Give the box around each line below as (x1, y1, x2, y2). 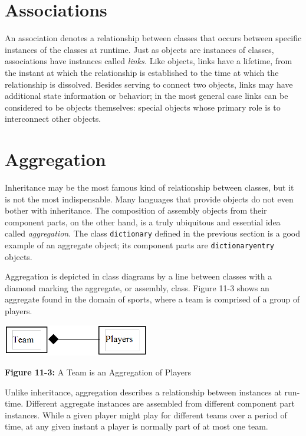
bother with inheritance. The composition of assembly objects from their (5, 204, 267, 217)
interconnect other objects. (5, 112, 101, 125)
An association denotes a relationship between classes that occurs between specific (5, 32, 302, 44)
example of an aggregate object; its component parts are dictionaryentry (5, 239, 274, 251)
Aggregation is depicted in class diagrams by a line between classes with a (5, 270, 272, 282)
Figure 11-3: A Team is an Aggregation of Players (5, 366, 191, 378)
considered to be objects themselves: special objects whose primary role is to (5, 101, 281, 113)
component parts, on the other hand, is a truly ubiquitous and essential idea (5, 215, 281, 228)
